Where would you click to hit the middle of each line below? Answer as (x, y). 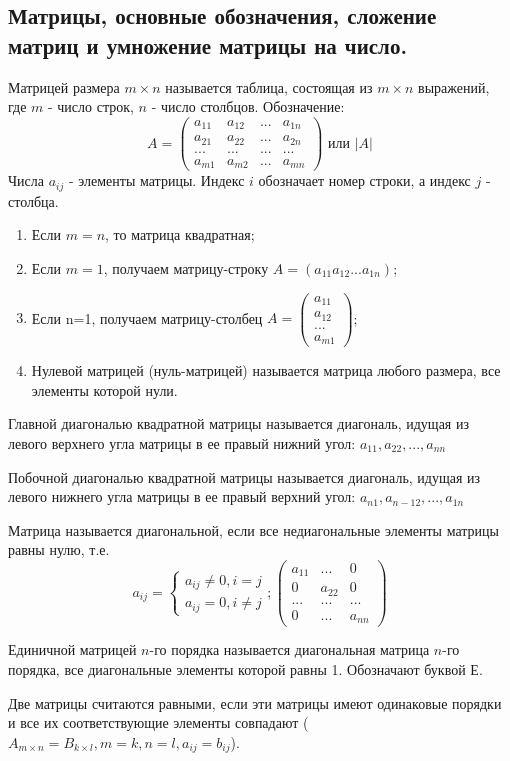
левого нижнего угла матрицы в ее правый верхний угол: (182, 496)
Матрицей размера (64, 86)
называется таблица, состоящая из (269, 86)
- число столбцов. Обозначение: (248, 106)
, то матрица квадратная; (180, 234)
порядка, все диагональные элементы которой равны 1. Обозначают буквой (237, 669)
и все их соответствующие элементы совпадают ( (158, 722)
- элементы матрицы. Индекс (156, 180)
